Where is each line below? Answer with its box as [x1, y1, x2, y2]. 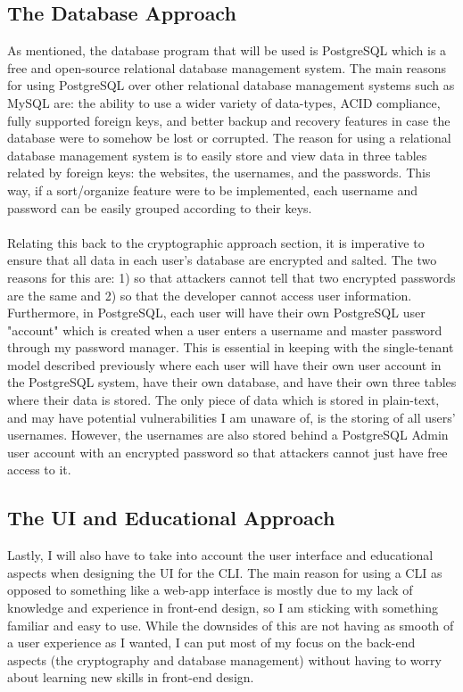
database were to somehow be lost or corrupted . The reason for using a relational [7, 128, 451, 147]
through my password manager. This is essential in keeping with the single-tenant [7, 338, 454, 357]
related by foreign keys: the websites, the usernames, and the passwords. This [7, 163, 431, 182]
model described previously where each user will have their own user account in [7, 355, 442, 374]
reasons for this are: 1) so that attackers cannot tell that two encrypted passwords [7, 268, 456, 286]
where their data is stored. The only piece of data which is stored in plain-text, [7, 391, 440, 409]
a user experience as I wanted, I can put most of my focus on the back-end [7, 633, 416, 652]
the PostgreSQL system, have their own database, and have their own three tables [7, 373, 457, 391]
